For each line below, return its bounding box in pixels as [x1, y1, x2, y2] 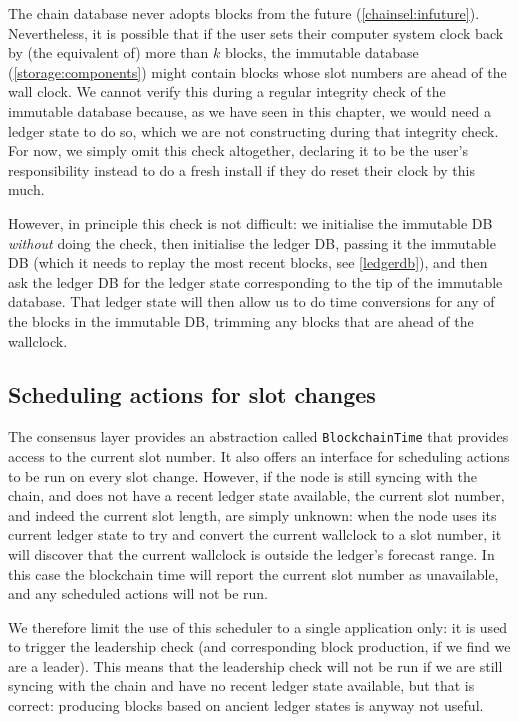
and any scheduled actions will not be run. [8, 583, 268, 604]
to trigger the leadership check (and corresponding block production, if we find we [8, 636, 511, 657]
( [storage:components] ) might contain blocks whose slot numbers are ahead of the [8, 61, 507, 82]
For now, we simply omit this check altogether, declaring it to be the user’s [8, 140, 468, 161]
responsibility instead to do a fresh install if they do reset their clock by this [8, 159, 475, 180]
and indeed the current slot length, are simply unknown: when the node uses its [8, 504, 497, 525]
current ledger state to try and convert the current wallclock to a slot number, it [8, 524, 502, 545]
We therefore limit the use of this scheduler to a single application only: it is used [8, 616, 508, 637]
